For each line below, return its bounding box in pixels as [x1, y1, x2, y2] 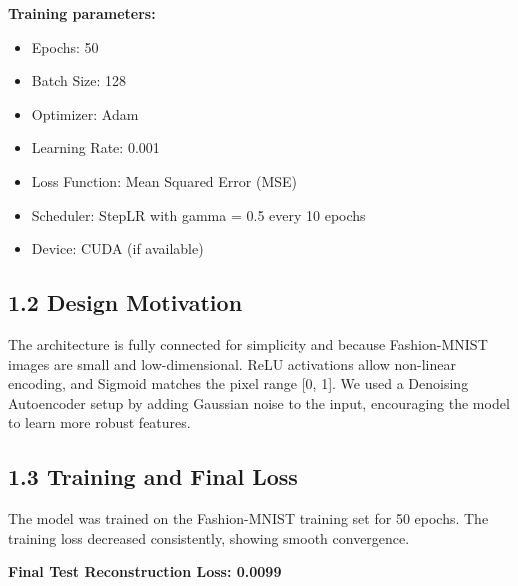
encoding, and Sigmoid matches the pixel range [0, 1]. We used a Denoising [8, 373, 469, 394]
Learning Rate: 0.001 [31, 137, 160, 158]
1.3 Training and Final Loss [8, 461, 298, 492]
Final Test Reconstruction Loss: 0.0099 [8, 561, 282, 582]
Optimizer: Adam [31, 103, 139, 124]
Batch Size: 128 [31, 70, 127, 91]
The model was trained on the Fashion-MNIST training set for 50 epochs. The [8, 508, 489, 529]
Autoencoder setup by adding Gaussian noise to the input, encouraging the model [8, 392, 510, 413]
